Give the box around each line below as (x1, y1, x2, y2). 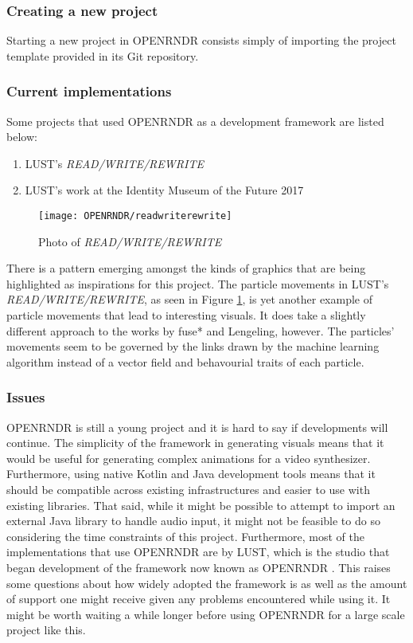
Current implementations (6, 81, 172, 101)
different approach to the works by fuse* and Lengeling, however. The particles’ (6, 322, 395, 339)
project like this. (6, 621, 86, 638)
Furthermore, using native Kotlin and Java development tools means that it (6, 465, 376, 482)
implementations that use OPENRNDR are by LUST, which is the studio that (6, 543, 390, 560)
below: (6, 128, 37, 145)
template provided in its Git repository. (6, 47, 199, 64)
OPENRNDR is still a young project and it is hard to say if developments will (6, 418, 388, 435)
